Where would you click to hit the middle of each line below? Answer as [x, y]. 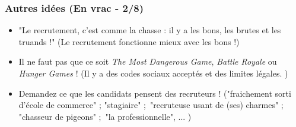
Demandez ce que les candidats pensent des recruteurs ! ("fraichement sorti [155, 93]
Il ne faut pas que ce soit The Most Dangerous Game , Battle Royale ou [148, 61]
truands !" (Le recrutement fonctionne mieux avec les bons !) [129, 41]
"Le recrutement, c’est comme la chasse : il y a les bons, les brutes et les [150, 30]
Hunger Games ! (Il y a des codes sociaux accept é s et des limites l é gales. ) [153, 73]
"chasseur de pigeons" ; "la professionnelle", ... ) [105, 116]
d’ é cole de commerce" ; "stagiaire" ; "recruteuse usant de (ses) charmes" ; [151, 105]
